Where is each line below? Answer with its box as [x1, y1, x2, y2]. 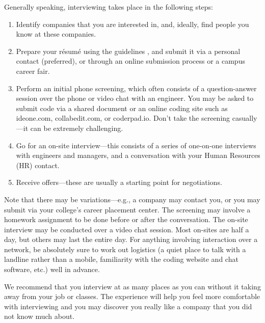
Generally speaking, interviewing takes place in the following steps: [4, 2, 213, 12]
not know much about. [4, 311, 75, 321]
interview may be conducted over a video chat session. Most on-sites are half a [4, 224, 249, 234]
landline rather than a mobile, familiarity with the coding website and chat [4, 254, 238, 264]
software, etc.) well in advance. [4, 264, 100, 275]
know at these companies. [16, 29, 96, 39]
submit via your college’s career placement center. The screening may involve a [4, 204, 251, 214]
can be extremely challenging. [30, 122, 123, 133]
